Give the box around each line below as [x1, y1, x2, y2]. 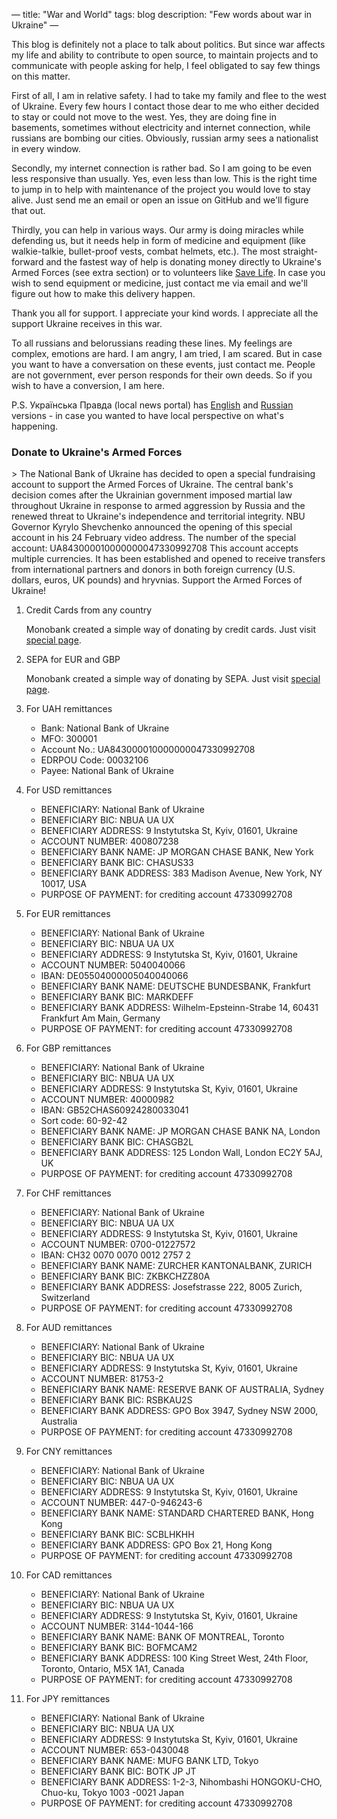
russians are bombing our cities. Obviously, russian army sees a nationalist [11, 132, 319, 144]
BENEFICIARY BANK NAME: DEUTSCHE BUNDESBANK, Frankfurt [40, 980, 311, 993]
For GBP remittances [25, 1042, 112, 1054]
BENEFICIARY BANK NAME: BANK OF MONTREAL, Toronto [40, 1631, 285, 1643]
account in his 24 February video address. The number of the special [11, 532, 297, 544]
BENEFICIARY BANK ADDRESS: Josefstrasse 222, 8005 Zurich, [40, 1281, 303, 1293]
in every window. [11, 143, 81, 154]
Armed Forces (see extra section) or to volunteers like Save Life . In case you [11, 267, 326, 278]
